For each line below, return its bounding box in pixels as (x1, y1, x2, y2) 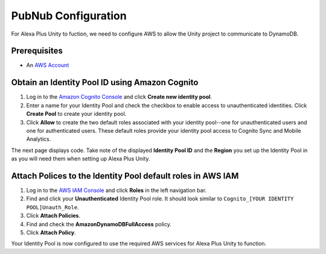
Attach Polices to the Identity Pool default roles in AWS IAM (11, 171, 239, 181)
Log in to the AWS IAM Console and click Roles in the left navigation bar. (26, 187, 207, 194)
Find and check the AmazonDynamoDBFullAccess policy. (26, 220, 172, 227)
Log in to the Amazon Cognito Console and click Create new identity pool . (26, 94, 213, 101)
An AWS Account (26, 62, 69, 69)
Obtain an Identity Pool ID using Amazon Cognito (11, 77, 199, 87)
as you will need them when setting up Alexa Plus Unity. (11, 155, 150, 162)
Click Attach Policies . (26, 212, 81, 220)
